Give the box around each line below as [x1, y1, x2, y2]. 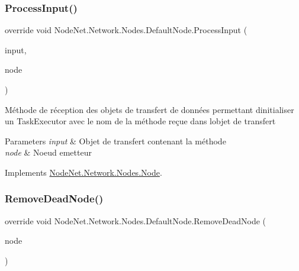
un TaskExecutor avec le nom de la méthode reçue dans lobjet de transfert [5, 115, 276, 127]
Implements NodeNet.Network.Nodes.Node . [5, 166, 162, 178]
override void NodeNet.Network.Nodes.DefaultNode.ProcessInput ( [5, 24, 247, 36]
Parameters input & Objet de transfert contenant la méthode [5, 134, 226, 147]
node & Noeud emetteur [5, 146, 92, 159]
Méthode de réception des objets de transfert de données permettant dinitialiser [5, 103, 294, 115]
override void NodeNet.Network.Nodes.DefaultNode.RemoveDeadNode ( [5, 214, 266, 227]
